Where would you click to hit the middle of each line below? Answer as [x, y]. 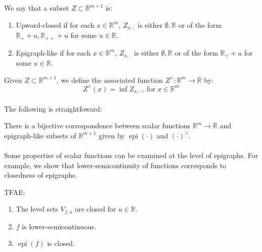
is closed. [61, 243]
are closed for [95, 209]
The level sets [37, 209]
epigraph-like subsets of [40, 135]
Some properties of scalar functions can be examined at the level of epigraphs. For [131, 155]
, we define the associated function [110, 80]
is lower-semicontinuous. [59, 226]
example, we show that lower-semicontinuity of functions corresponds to [115, 165]
